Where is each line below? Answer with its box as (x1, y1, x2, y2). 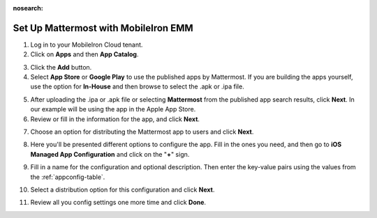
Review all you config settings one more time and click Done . (30, 198, 206, 207)
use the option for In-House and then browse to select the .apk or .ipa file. (30, 82, 244, 91)
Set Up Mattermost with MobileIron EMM (13, 22, 193, 34)
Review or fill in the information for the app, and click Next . (30, 115, 200, 123)
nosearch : (13, 4, 43, 12)
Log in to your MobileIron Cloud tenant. (30, 40, 143, 49)
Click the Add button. (30, 63, 92, 71)
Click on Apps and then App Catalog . (30, 50, 139, 59)
